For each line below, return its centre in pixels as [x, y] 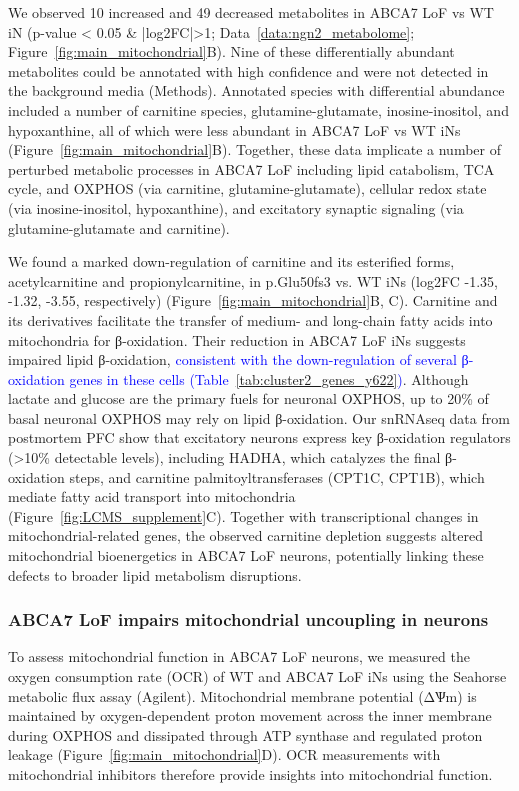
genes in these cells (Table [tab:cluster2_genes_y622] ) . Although [269, 378]
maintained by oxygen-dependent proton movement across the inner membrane [250, 715]
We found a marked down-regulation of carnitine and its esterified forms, [231, 261]
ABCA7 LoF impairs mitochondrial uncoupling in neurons [248, 619]
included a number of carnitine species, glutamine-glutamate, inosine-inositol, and [258, 109]
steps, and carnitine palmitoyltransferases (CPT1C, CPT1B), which [277, 476]
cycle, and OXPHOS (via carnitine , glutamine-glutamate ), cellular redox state [247, 188]
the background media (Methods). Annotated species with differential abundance [256, 90]
